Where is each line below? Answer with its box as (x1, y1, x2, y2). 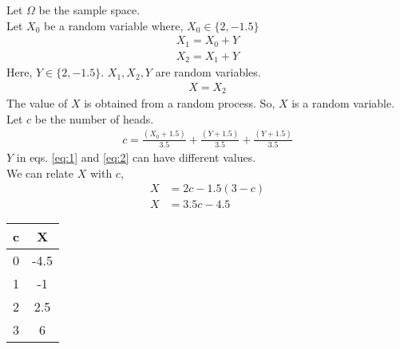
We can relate (6, 164, 74, 181)
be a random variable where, (44, 17, 184, 33)
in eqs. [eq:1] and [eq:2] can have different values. (16, 149, 256, 166)
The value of (6, 95, 68, 112)
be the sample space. (38, 2, 141, 18)
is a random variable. (291, 95, 395, 112)
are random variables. (155, 64, 261, 80)
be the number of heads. (34, 110, 154, 127)
